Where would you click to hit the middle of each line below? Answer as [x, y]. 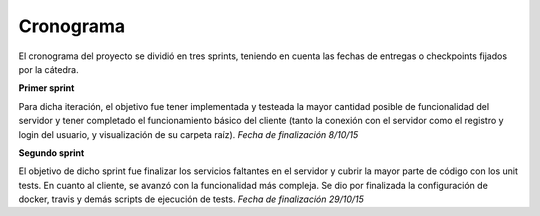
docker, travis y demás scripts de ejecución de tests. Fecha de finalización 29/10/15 [191, 199]
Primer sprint [46, 88]
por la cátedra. [48, 69]
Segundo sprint [51, 152]
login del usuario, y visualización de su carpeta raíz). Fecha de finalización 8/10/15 [188, 134]
